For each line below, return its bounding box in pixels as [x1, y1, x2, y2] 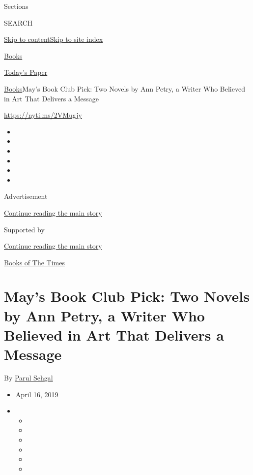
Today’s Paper [4, 67, 48, 77]
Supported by [4, 224, 45, 234]
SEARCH [4, 17, 33, 28]
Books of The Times [4, 257, 65, 267]
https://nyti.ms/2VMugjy [4, 110, 82, 120]
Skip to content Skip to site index [4, 34, 103, 44]
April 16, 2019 [15, 389, 58, 399]
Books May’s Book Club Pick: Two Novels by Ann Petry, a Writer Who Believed [4, 83, 245, 94]
